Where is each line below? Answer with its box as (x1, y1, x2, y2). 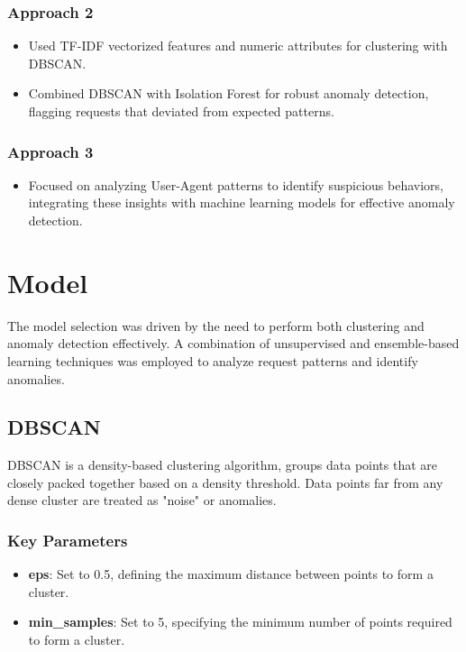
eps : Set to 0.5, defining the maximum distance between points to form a (28, 565, 434, 583)
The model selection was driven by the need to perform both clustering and (7, 316, 425, 335)
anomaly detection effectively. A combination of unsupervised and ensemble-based (7, 334, 460, 353)
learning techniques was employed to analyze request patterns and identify (7, 351, 418, 370)
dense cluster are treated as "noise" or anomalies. (7, 491, 277, 510)
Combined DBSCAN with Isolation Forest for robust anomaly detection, (28, 84, 429, 103)
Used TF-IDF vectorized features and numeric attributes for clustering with (28, 36, 448, 55)
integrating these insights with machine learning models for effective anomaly (28, 193, 455, 212)
